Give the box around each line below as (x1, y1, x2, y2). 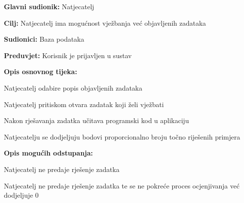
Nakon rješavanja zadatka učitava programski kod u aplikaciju (4, 115, 189, 125)
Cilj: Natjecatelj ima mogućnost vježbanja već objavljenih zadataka (4, 17, 206, 28)
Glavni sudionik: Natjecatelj (4, 1, 95, 11)
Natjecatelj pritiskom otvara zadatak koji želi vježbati (4, 99, 164, 109)
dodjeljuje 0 (4, 190, 39, 200)
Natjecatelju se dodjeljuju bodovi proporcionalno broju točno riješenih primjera (4, 131, 241, 141)
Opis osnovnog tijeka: (4, 66, 77, 77)
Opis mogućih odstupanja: (4, 148, 93, 158)
